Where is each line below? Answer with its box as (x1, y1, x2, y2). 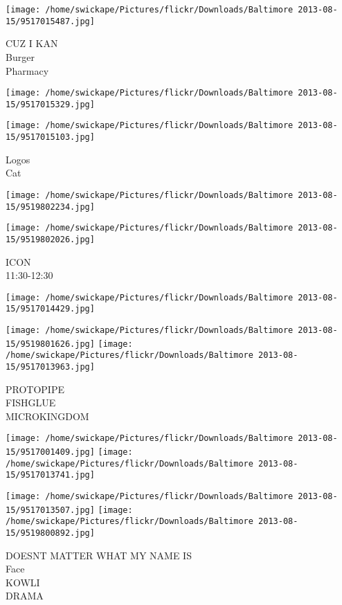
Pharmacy (6, 63, 49, 78)
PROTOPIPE (6, 381, 64, 396)
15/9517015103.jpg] (6, 132, 95, 143)
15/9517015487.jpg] (6, 16, 95, 26)
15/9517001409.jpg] (6, 447, 95, 458)
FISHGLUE (6, 395, 56, 410)
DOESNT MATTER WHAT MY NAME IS (6, 548, 192, 562)
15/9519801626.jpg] (6, 338, 95, 349)
